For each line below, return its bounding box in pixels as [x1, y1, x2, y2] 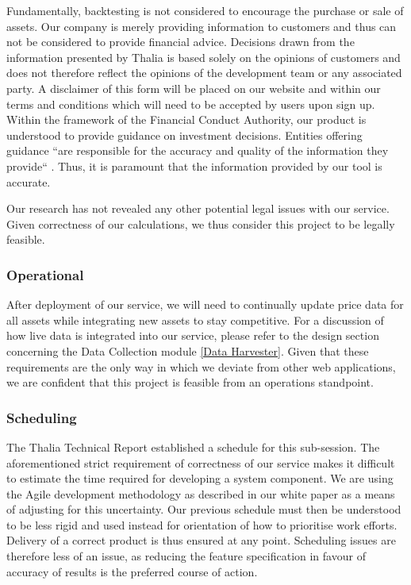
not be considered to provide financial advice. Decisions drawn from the [6, 33, 355, 50]
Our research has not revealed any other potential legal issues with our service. [6, 200, 390, 217]
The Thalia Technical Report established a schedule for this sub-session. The [6, 438, 380, 455]
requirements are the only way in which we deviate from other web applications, [6, 358, 396, 375]
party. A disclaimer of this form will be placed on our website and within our [6, 79, 381, 96]
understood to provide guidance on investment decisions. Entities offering [6, 126, 363, 143]
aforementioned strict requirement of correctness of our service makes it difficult [6, 454, 395, 471]
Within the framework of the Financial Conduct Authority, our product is [6, 111, 367, 128]
